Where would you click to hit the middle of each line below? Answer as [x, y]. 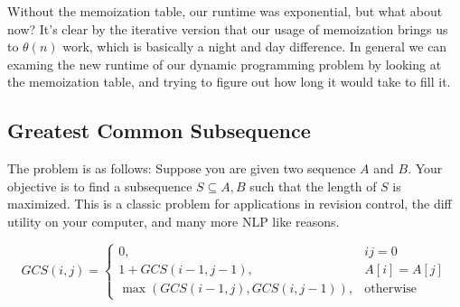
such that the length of [313, 186]
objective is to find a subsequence [100, 186]
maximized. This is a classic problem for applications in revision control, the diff [230, 204]
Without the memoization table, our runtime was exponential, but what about [225, 11]
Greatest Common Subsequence [159, 130]
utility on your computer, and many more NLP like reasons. [174, 221]
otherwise [391, 288]
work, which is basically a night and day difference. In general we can [255, 47]
